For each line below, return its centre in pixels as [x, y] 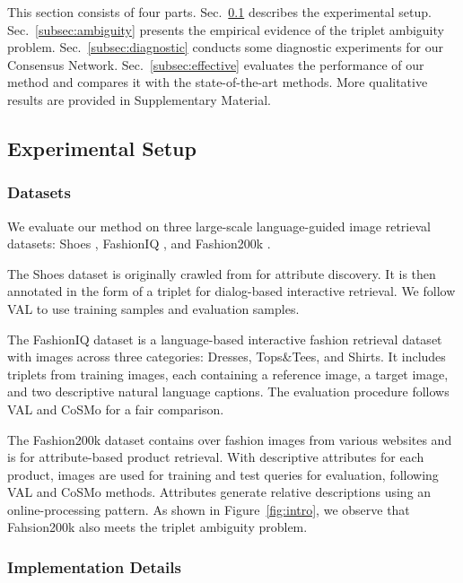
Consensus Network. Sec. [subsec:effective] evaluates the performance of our [216, 64]
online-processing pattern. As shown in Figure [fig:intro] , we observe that [209, 509]
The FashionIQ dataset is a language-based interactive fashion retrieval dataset [225, 339]
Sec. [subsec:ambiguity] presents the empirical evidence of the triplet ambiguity [226, 29]
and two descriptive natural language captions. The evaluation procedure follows [228, 392]
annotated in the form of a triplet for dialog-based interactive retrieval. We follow [231, 291]
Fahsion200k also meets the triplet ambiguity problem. [157, 527]
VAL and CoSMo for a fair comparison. [116, 409]
